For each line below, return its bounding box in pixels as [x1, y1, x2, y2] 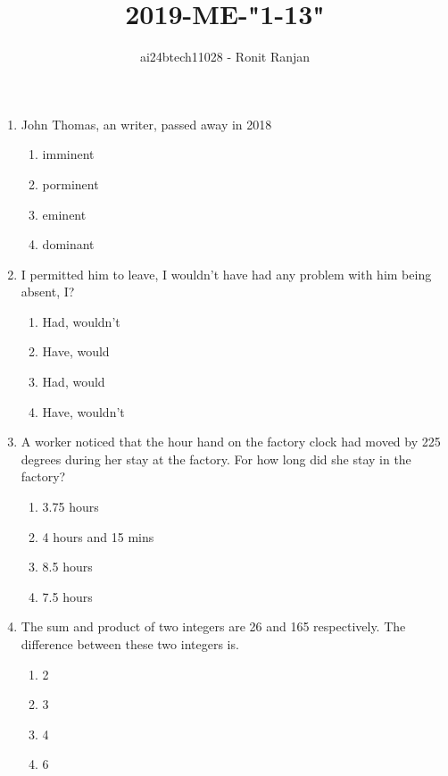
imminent [42, 145, 95, 163]
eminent [42, 204, 87, 223]
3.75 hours [42, 497, 99, 516]
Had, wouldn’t [42, 312, 120, 330]
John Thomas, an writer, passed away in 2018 [21, 114, 272, 133]
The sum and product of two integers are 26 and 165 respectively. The [21, 617, 406, 636]
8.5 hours [42, 557, 93, 576]
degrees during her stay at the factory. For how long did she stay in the [21, 449, 411, 468]
